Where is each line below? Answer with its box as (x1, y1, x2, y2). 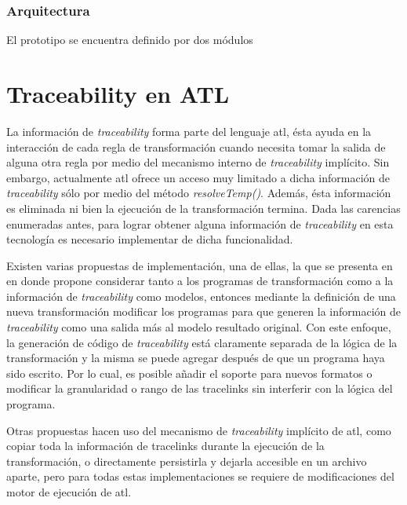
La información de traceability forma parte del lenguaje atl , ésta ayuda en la (6, 123, 372, 139)
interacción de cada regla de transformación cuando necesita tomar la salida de (6, 138, 386, 155)
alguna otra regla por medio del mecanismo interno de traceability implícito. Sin (6, 154, 390, 170)
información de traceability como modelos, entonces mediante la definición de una (6, 287, 396, 304)
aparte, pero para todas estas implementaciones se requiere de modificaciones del (6, 468, 394, 485)
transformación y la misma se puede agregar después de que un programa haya (6, 349, 385, 366)
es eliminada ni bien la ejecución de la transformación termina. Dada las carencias (6, 199, 401, 216)
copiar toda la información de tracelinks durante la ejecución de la (6, 437, 325, 454)
